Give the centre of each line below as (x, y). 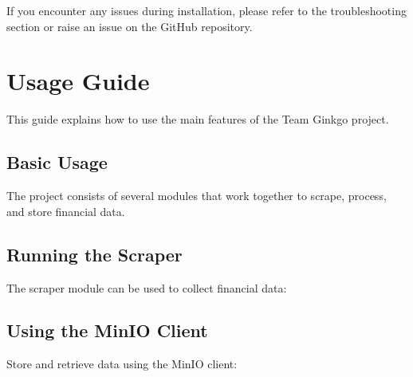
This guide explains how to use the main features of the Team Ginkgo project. (198, 119)
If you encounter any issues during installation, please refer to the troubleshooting (206, 10)
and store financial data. (66, 211)
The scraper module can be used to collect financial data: (147, 287)
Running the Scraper (94, 254)
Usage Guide (78, 81)
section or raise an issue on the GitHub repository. (130, 26)
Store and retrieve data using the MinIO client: (122, 364)
